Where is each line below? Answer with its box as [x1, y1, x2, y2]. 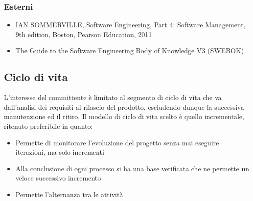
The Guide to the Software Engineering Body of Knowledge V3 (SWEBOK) [15, 45, 244, 56]
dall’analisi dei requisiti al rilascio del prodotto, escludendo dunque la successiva [4, 101, 244, 112]
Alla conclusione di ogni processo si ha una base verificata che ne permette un [15, 163, 250, 173]
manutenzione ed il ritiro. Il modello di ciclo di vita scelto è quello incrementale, [4, 111, 244, 121]
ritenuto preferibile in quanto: [4, 121, 93, 131]
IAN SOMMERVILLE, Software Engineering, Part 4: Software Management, [15, 20, 246, 30]
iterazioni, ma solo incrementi [15, 147, 104, 157]
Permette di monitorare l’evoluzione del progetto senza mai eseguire [15, 137, 219, 147]
